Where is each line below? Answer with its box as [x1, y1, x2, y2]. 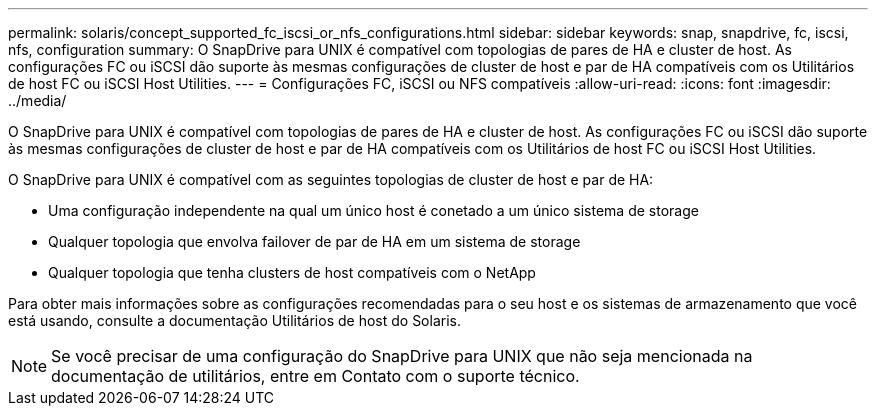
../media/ [8, 92, 67, 109]
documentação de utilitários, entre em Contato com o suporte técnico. [51, 366, 580, 386]
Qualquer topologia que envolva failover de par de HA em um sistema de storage [48, 233, 581, 250]
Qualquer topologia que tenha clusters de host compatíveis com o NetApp [48, 264, 536, 281]
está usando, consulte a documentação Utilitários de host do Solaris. [8, 312, 461, 329]
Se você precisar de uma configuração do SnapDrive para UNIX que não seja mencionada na [51, 346, 753, 366]
